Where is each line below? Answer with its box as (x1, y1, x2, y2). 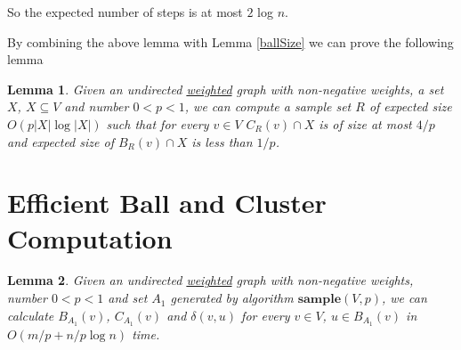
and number (64, 97, 129, 116)
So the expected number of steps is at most (7, 3, 243, 20)
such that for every (106, 114, 209, 133)
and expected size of (7, 132, 114, 151)
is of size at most (319, 114, 412, 133)
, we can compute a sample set (184, 97, 352, 116)
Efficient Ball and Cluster (7, 184, 327, 221)
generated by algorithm (170, 289, 294, 307)
